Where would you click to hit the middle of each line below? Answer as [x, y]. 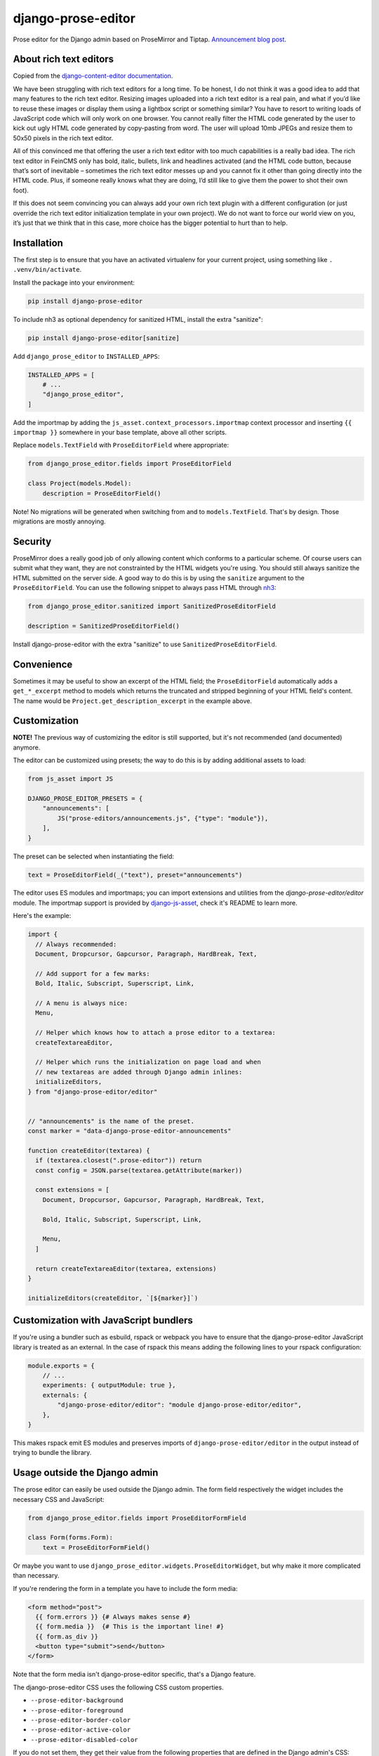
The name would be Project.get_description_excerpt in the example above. [133, 701]
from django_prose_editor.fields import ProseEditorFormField [137, 1518]
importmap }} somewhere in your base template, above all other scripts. [120, 433]
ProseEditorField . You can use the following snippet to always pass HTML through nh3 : [145, 588]
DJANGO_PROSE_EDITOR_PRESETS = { [85, 798]
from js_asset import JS [71, 779]
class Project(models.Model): [80, 484]
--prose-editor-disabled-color [84, 1739]
